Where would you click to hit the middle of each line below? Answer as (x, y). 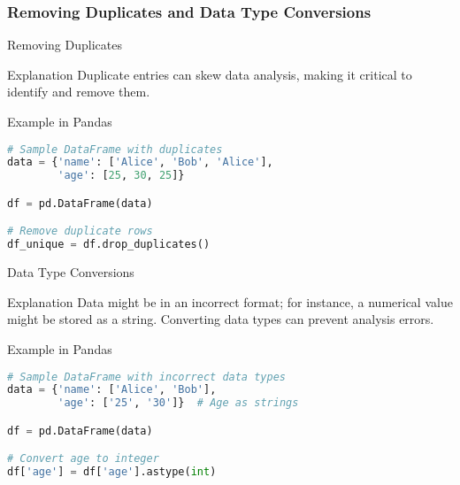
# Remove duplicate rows (80, 231)
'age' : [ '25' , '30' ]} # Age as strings (178, 403)
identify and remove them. (79, 92)
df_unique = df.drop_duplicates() (109, 245)
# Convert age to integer (83, 459)
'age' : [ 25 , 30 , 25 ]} (121, 176)
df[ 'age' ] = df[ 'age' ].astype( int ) (112, 472)
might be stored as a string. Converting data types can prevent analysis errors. (221, 319)
